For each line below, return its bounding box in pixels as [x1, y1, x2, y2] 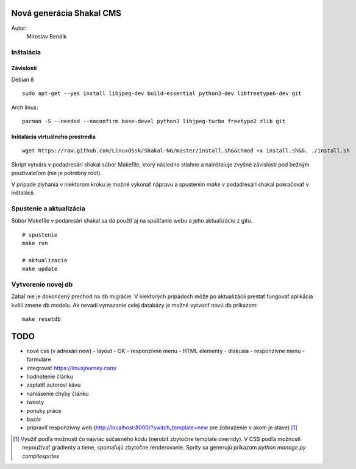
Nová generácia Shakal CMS [11, 8, 121, 18]
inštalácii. [11, 189, 35, 196]
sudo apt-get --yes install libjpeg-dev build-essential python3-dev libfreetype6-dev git [22, 90, 302, 97]
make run [22, 240, 48, 246]
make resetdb [22, 316, 61, 323]
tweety [26, 398, 44, 406]
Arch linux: [11, 104, 38, 111]
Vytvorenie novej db [11, 280, 73, 288]
